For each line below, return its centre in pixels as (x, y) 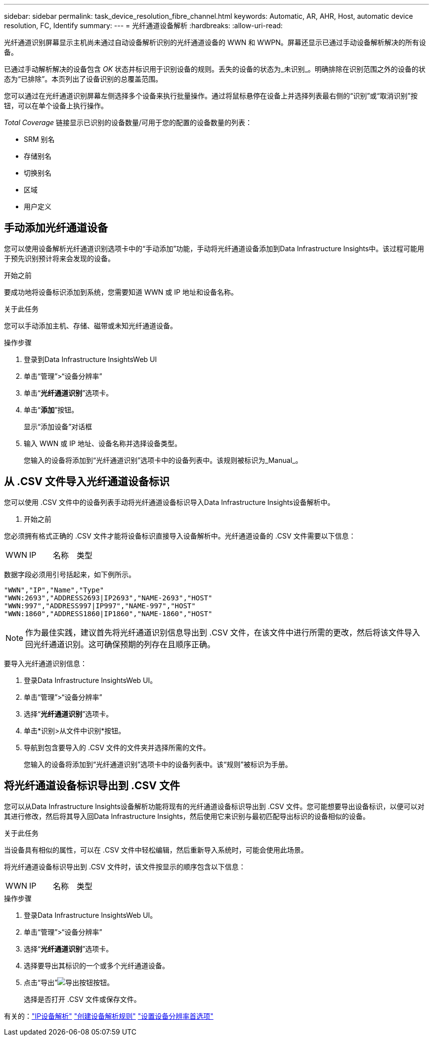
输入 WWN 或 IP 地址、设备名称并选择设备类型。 (103, 443)
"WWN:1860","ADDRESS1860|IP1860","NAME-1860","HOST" (108, 613)
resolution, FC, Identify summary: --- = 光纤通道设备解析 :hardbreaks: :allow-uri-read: (143, 25)
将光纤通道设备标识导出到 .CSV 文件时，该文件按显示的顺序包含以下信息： (125, 866)
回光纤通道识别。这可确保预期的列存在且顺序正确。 (120, 644)
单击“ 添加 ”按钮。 (51, 409)
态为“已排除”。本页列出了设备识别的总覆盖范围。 (83, 79)
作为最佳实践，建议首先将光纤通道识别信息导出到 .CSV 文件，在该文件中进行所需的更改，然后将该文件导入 (223, 632)
